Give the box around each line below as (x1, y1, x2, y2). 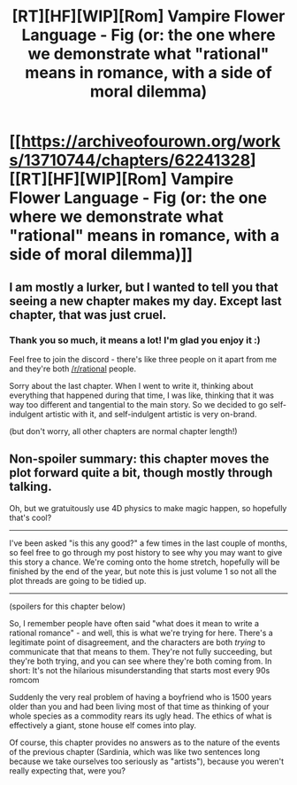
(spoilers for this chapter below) (9, 601, 126, 611)
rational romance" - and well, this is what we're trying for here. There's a (9, 627, 274, 638)
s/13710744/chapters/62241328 (9, 151, 251, 170)
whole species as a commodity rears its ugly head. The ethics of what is (9, 711, 272, 721)
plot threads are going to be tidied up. (9, 575, 147, 586)
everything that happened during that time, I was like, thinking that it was (9, 390, 274, 400)
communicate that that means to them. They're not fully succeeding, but (9, 646, 272, 657)
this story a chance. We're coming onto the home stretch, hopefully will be (9, 556, 280, 567)
